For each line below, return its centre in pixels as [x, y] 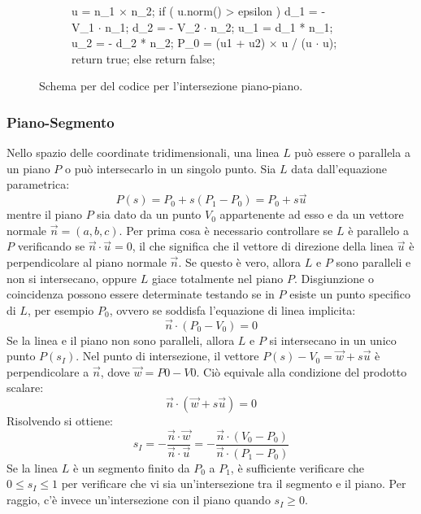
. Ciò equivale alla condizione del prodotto [302, 371]
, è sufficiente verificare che [297, 467]
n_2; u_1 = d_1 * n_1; [272, 26]
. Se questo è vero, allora [240, 261]
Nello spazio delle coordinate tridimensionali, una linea [143, 152]
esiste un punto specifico [350, 294]
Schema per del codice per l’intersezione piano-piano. [171, 86]
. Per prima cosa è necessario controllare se [226, 230]
